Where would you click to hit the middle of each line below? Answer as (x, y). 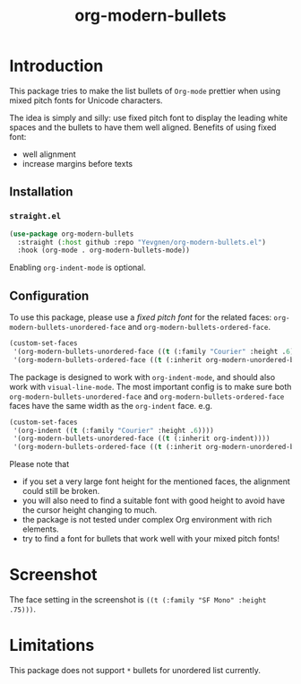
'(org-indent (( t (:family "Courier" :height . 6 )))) (114, 430)
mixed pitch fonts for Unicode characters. (86, 100)
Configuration (49, 295)
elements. (41, 529)
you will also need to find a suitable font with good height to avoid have (153, 501)
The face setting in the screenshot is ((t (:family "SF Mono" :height (138, 600)
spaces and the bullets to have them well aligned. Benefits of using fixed (143, 127)
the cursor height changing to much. (90, 510)
